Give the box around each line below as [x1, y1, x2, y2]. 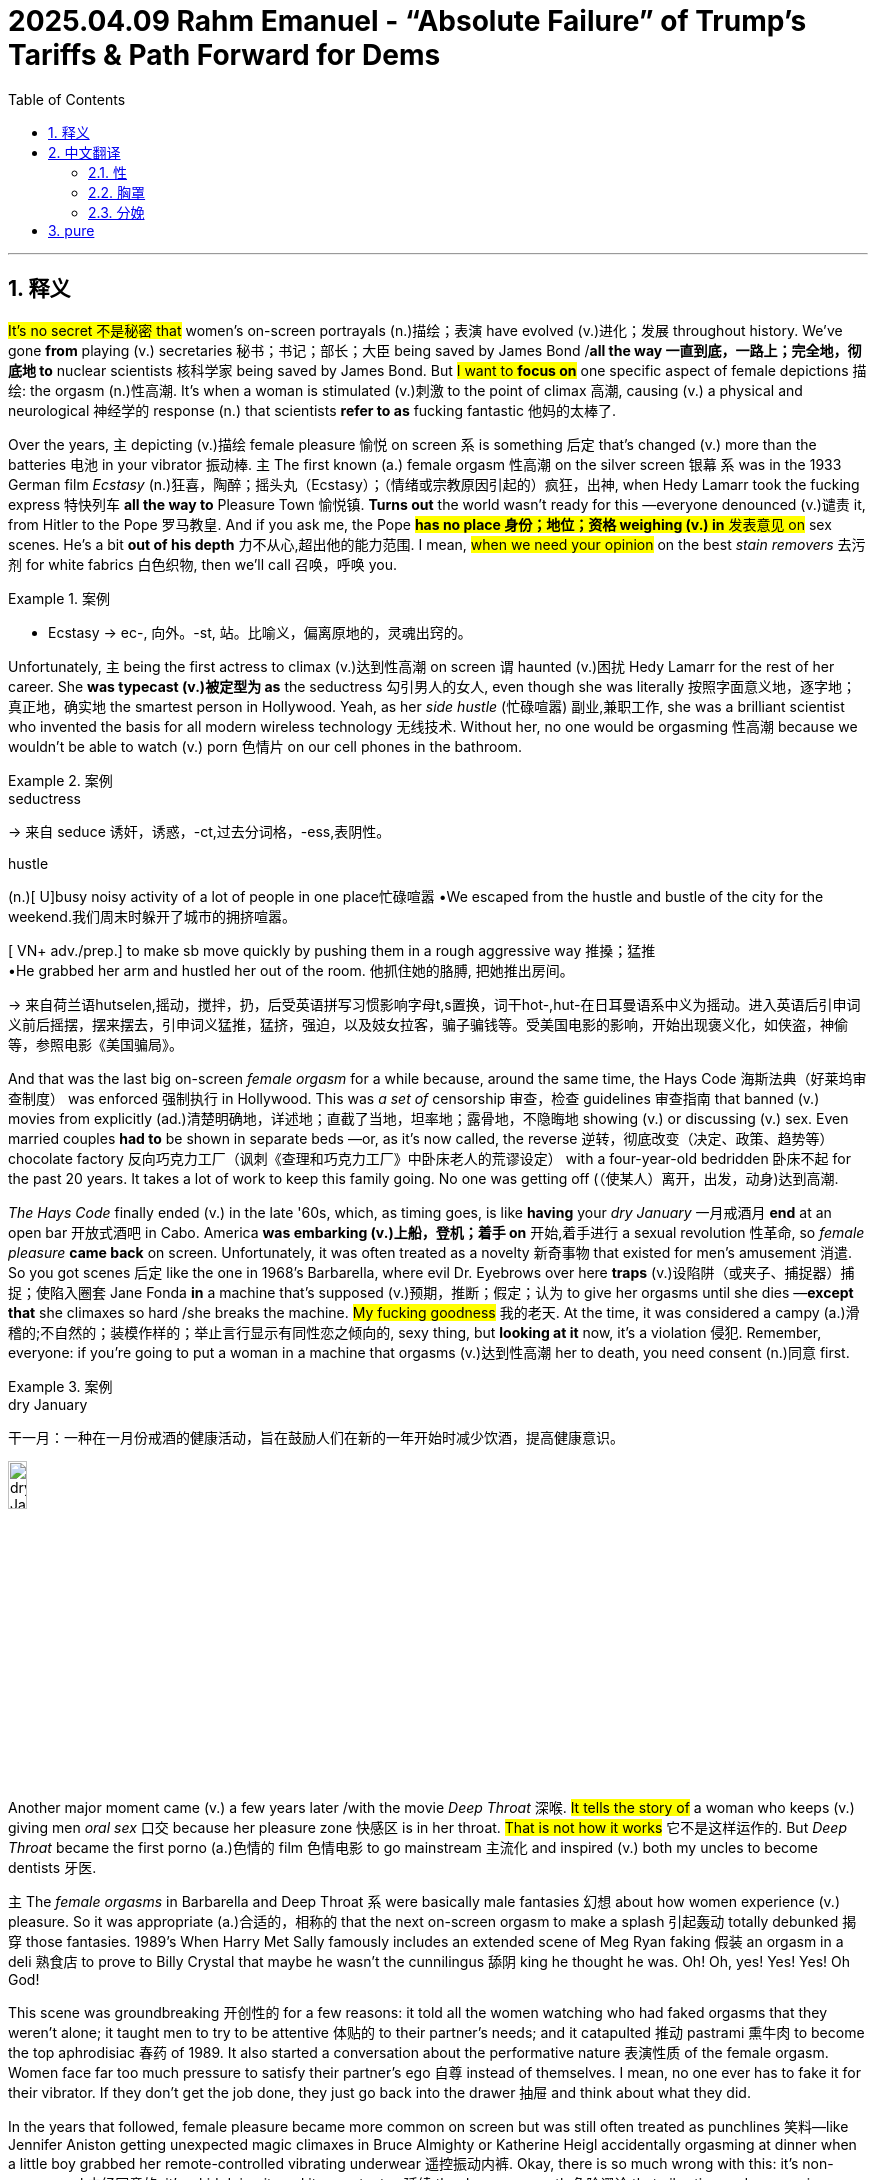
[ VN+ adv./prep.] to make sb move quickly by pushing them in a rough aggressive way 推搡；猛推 [8, 941, 656, 959]
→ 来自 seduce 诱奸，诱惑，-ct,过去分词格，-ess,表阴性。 [8, 822, 391, 840]
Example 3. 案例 [8, 1377, 113, 1395]
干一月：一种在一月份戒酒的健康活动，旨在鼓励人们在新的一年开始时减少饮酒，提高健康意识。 [8, 1428, 624, 1446]
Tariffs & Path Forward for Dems [8, 38, 441, 72]
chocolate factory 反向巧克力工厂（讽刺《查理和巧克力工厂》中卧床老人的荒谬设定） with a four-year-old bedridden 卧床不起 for [8, 1149, 851, 1167]
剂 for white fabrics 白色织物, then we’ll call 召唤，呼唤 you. [8, 555, 398, 573]
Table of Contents [8, 90, 126, 108]
